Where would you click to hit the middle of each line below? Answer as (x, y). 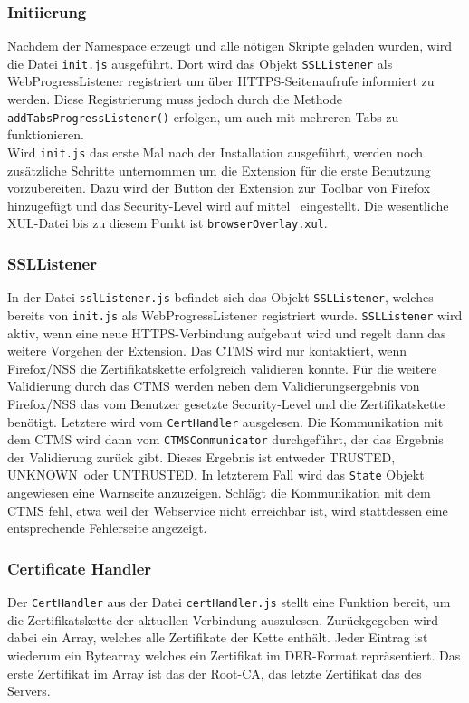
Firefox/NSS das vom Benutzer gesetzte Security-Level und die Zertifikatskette (226, 403)
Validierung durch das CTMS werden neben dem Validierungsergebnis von (214, 386)
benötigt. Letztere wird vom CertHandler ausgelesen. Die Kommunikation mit (225, 421)
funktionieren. (46, 134)
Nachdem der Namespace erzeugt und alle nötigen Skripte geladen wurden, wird (230, 46)
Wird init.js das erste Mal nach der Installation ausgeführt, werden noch (215, 152)
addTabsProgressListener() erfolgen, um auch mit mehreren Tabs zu (203, 116)
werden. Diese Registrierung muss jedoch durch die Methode (175, 99)
